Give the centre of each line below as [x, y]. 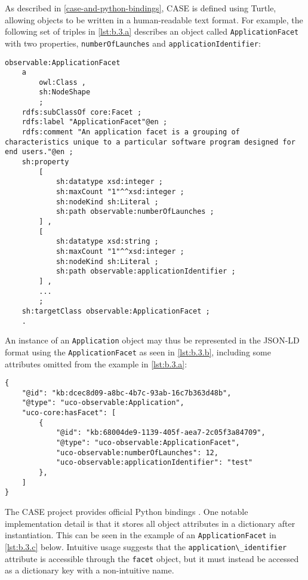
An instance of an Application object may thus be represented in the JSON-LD [152, 340]
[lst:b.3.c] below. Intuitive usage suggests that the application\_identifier [146, 546]
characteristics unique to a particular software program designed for [150, 142]
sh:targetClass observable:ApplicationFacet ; [116, 311]
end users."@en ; [39, 152]
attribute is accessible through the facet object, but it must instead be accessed [152, 558]
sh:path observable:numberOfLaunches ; [135, 212]
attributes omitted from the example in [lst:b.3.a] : [96, 363]
